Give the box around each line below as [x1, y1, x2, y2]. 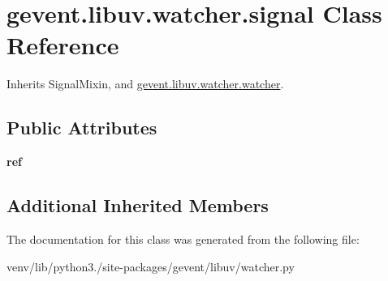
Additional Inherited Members [6, 193, 269, 218]
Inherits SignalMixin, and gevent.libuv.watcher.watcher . [6, 75, 284, 92]
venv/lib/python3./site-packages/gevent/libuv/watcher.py [6, 258, 295, 275]
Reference [6, 28, 119, 62]
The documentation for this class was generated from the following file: [6, 230, 360, 247]
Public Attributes [6, 115, 157, 140]
